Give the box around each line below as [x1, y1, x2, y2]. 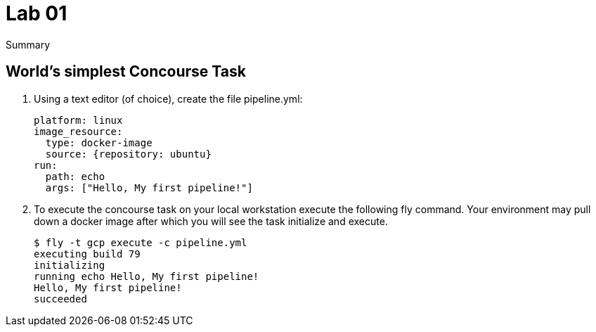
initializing [34, 259, 105, 271]
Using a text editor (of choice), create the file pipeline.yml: [34, 92, 303, 105]
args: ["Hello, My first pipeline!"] [45, 181, 253, 193]
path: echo [45, 170, 105, 182]
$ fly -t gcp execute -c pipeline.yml [34, 236, 247, 248]
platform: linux [34, 114, 123, 126]
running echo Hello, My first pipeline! [34, 270, 259, 282]
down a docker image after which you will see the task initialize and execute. [34, 215, 388, 227]
